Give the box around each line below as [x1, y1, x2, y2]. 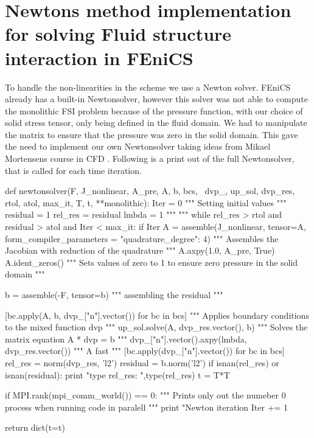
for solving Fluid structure [5, 21, 232, 46]
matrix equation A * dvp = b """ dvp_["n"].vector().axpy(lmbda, [5, 332, 247, 345]
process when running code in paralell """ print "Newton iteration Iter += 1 [5, 400, 288, 413]
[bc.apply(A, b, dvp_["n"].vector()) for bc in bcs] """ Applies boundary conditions [5, 308, 309, 321]
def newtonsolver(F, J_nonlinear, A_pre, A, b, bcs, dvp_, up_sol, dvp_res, [5, 184, 295, 197]
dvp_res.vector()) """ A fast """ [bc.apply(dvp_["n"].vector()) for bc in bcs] [5, 344, 285, 357]
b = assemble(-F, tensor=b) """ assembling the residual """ [5, 288, 223, 301]
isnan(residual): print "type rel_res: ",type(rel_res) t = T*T [5, 368, 230, 381]
